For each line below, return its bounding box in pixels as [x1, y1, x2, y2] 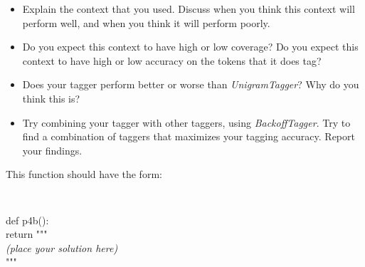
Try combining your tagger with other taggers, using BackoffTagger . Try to [22, 115, 351, 130]
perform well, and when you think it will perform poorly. [22, 15, 270, 30]
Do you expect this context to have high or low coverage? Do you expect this [22, 39, 359, 54]
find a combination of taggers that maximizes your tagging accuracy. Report [22, 129, 355, 144]
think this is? [22, 90, 80, 105]
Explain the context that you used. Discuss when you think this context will [22, 1, 355, 16]
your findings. [22, 142, 83, 157]
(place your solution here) [6, 240, 118, 255]
